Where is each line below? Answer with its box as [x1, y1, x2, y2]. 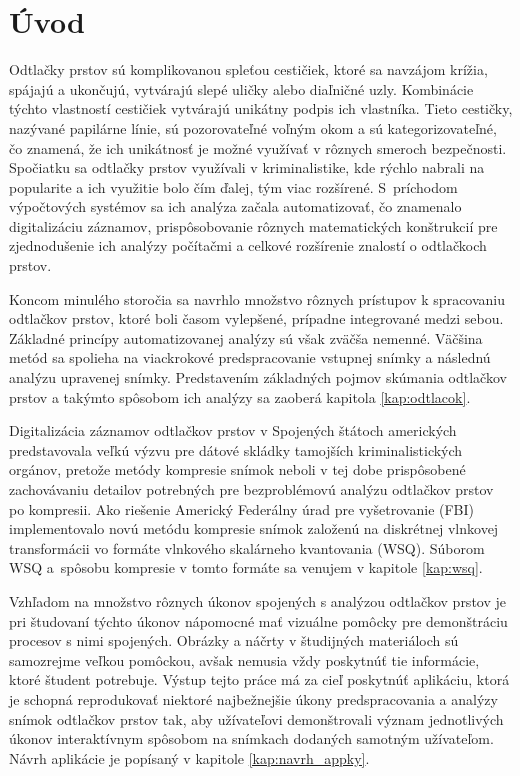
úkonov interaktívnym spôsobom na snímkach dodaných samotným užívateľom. [9, 728, 494, 749]
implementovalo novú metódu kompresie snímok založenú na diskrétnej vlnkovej [9, 518, 499, 539]
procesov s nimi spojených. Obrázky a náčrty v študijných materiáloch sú [9, 630, 459, 651]
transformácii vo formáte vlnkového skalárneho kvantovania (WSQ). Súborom [9, 537, 485, 558]
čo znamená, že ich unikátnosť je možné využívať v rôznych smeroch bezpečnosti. [9, 137, 507, 158]
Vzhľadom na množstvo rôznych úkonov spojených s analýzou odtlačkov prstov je [9, 590, 506, 611]
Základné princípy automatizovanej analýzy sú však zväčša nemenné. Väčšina [9, 327, 483, 348]
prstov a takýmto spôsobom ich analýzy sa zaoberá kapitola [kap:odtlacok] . [9, 386, 471, 407]
